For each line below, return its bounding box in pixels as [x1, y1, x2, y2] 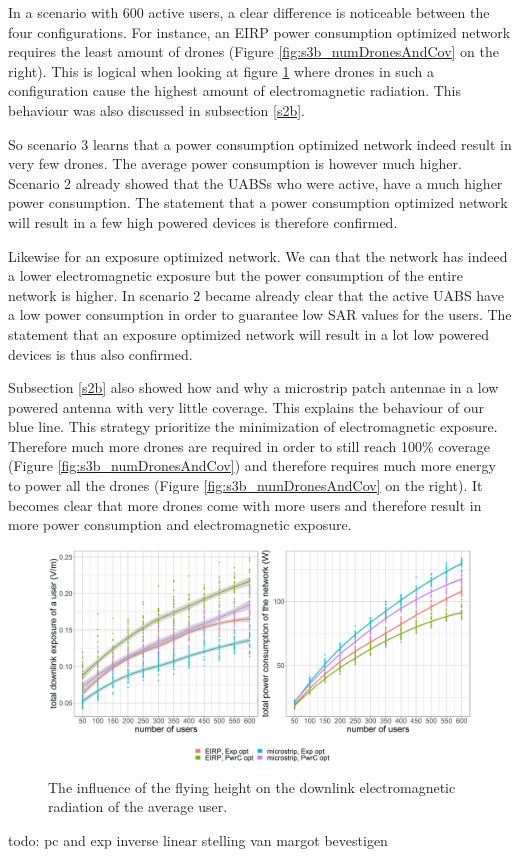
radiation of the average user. [48, 796, 228, 817]
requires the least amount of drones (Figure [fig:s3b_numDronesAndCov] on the [8, 41, 500, 62]
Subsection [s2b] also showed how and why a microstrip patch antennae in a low [8, 377, 499, 398]
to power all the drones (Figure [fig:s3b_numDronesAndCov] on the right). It [8, 475, 483, 496]
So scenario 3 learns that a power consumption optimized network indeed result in [8, 133, 512, 154]
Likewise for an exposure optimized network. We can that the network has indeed [8, 245, 508, 266]
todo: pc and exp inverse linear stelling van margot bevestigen [8, 830, 388, 851]
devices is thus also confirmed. [8, 343, 193, 364]
